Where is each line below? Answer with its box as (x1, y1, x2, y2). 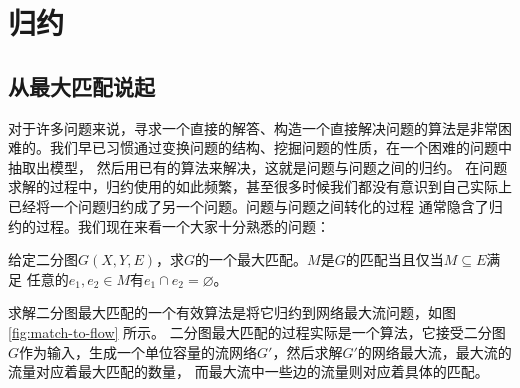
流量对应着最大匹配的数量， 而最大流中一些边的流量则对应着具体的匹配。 (8, 361, 489, 382)
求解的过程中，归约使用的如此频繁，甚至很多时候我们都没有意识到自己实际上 (8, 176, 512, 197)
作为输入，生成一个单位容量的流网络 (19, 341, 258, 362)
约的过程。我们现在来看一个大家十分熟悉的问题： (8, 215, 330, 236)
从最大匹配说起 (8, 70, 155, 101)
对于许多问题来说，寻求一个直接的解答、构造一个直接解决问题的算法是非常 (8, 117, 498, 138)
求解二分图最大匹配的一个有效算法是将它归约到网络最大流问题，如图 (8, 302, 456, 323)
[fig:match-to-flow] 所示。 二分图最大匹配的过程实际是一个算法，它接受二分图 (8, 321, 506, 342)
